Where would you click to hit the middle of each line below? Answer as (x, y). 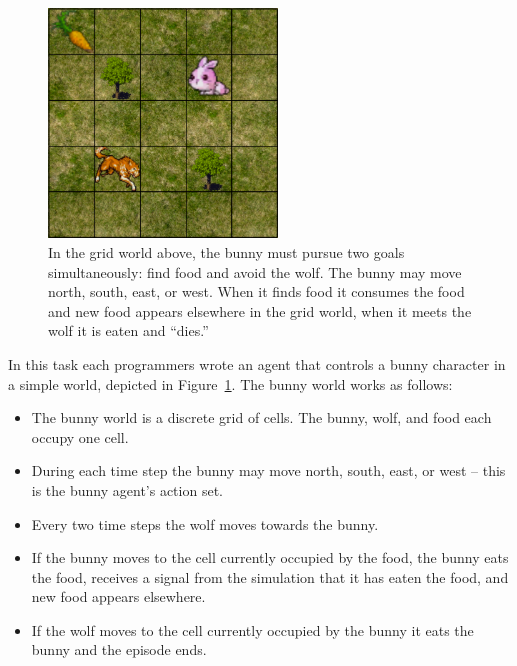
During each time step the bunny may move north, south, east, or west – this (268, 470)
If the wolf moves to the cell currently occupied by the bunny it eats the (252, 629)
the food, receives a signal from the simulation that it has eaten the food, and (270, 576)
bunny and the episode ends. (119, 649)
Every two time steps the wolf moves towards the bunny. (205, 523)
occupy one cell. (80, 436)
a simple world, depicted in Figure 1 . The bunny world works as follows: (230, 383)
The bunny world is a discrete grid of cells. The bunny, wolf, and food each (261, 417)
